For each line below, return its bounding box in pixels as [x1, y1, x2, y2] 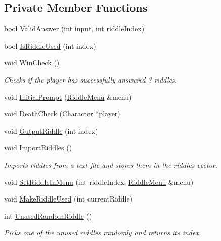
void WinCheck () [4, 57, 60, 68]
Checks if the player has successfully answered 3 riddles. [4, 74, 177, 85]
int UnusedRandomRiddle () [4, 210, 92, 221]
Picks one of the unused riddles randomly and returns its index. [4, 227, 201, 238]
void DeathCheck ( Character [4, 108, 93, 119]
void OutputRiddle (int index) [4, 125, 98, 136]
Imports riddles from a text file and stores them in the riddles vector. [4, 159, 217, 170]
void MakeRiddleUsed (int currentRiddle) [4, 193, 133, 204]
